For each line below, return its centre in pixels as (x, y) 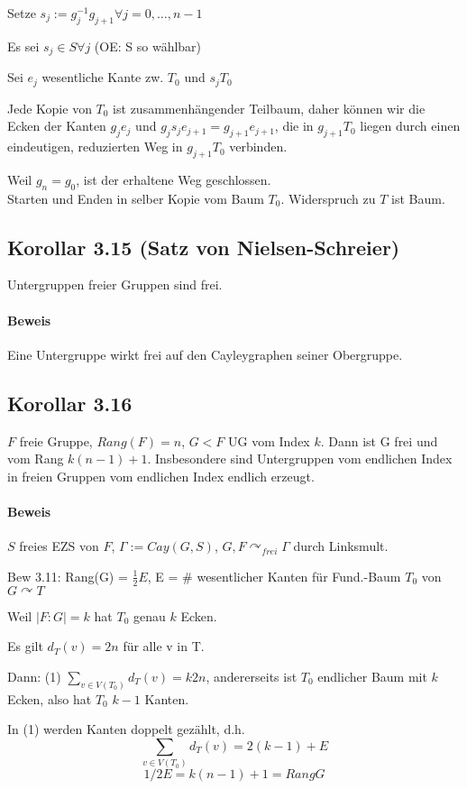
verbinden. (258, 147)
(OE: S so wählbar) (148, 46)
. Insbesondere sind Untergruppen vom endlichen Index (300, 459)
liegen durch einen (410, 126)
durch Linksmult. (341, 546)
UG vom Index (269, 440)
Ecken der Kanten (57, 126)
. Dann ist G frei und (379, 440)
